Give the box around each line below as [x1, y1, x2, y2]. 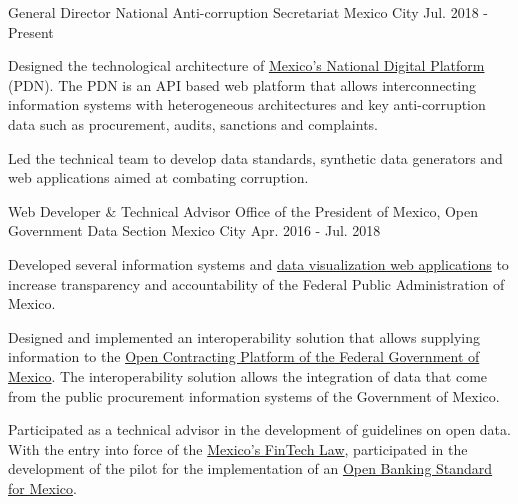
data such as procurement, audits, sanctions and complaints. [8, 113, 378, 134]
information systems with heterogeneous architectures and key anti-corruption [8, 94, 486, 115]
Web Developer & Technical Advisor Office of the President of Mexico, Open [8, 200, 479, 221]
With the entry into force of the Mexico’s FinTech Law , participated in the [8, 438, 468, 459]
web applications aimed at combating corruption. [8, 167, 309, 188]
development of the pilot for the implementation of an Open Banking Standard [8, 458, 493, 479]
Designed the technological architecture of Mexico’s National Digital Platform [8, 55, 485, 76]
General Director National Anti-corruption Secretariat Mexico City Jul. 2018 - [8, 2, 488, 22]
